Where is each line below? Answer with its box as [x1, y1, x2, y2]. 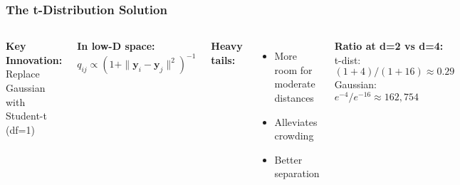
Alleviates [274, 114, 318, 129]
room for [274, 62, 313, 77]
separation [274, 166, 320, 181]
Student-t [6, 108, 47, 123]
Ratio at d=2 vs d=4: [334, 38, 444, 53]
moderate [274, 76, 315, 91]
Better [274, 152, 303, 166]
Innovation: [6, 52, 63, 67]
